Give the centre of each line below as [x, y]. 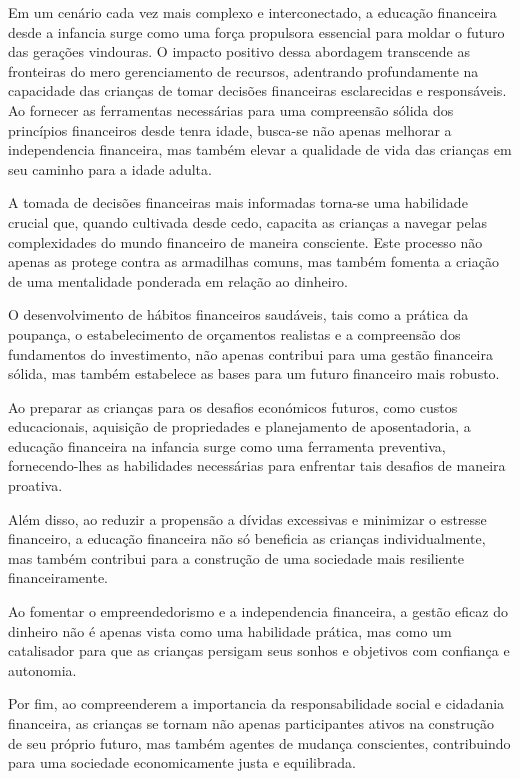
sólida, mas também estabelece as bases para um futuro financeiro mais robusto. [254, 373]
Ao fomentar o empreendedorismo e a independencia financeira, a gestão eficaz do [258, 611]
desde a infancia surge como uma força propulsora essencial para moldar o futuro [256, 31]
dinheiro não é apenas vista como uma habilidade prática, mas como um [230, 630]
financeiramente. [58, 577]
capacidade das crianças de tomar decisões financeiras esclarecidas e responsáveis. [257, 90]
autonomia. [42, 669]
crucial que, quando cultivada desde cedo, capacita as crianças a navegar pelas [248, 221]
